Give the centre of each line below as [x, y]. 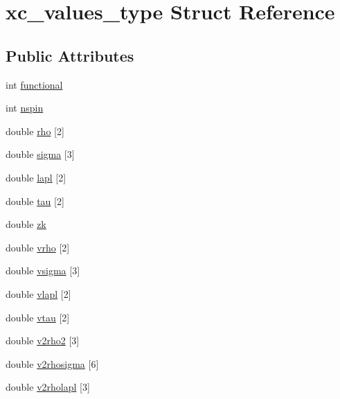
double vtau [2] [38, 317]
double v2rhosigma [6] [52, 363]
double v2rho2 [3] [43, 340]
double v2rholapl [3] [48, 387]
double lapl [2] [36, 177]
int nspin [25, 108]
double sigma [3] [40, 154]
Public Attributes [70, 55]
